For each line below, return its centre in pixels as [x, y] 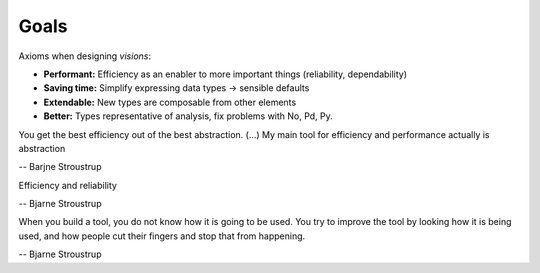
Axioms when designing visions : [85, 56]
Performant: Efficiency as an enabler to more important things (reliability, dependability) [225, 74]
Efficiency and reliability [67, 185]
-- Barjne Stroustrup [60, 167]
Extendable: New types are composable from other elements [170, 102]
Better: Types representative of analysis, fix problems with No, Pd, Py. [188, 116]
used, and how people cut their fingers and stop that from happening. [162, 236]
